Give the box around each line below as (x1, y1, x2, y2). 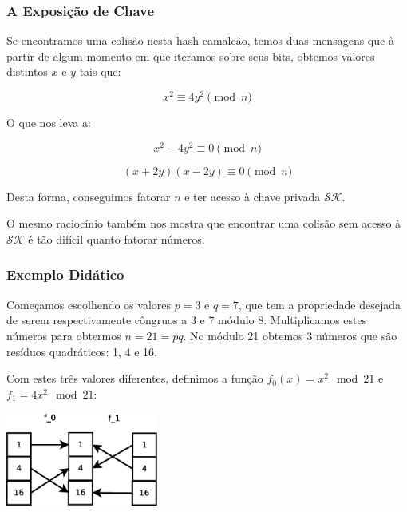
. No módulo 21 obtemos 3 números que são (183, 327, 397, 343)
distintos (6, 63, 48, 80)
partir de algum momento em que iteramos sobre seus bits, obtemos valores (6, 47, 375, 64)
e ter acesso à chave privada (184, 188, 321, 204)
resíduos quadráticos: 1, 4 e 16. (6, 343, 157, 359)
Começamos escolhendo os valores (6, 296, 172, 312)
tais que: (79, 63, 121, 80)
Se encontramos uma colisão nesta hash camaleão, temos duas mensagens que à (6, 32, 394, 49)
